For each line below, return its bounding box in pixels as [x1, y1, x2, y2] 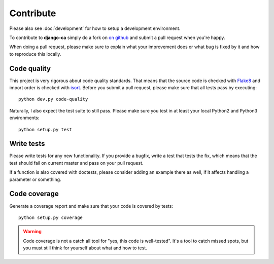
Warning [23, 229, 42, 235]
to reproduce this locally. [9, 51, 61, 57]
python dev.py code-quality [18, 96, 88, 102]
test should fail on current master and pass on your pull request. [9, 160, 144, 166]
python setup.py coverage [18, 214, 83, 220]
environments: [9, 115, 40, 121]
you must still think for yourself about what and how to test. [23, 245, 147, 251]
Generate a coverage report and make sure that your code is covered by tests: [9, 203, 174, 209]
